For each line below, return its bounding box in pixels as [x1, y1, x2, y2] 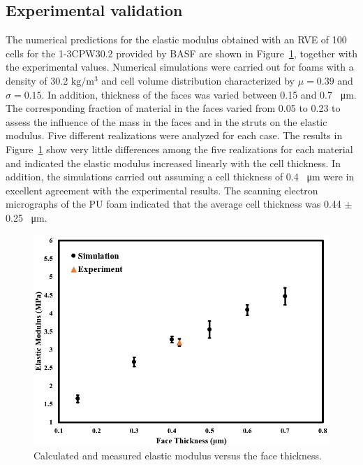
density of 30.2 [6, 73, 68, 87]
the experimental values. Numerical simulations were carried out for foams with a [6, 59, 354, 74]
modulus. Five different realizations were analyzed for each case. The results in [6, 128, 343, 143]
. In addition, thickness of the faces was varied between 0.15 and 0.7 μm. [41, 87, 357, 101]
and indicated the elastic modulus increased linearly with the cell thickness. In [6, 155, 341, 170]
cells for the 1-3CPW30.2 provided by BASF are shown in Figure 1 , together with [6, 45, 357, 60]
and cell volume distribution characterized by [101, 73, 295, 87]
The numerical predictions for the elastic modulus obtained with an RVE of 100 [6, 32, 347, 47]
